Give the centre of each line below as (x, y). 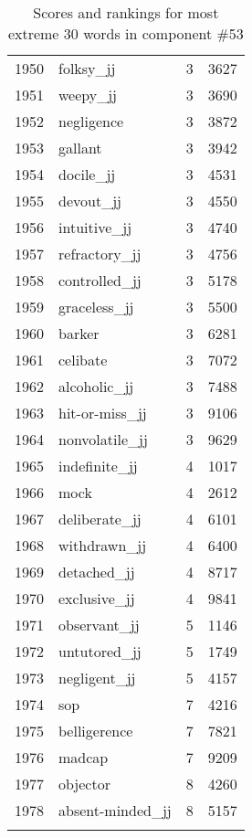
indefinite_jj (98, 466)
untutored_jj (100, 651)
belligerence (96, 731)
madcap (84, 757)
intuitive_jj (95, 227)
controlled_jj (100, 280)
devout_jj (90, 201)
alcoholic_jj (96, 386)
